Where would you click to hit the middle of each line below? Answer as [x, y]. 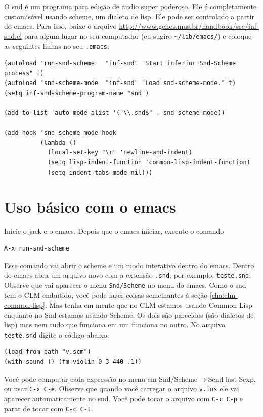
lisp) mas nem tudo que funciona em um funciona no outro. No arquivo [115, 325]
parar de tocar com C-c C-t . [49, 408]
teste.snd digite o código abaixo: [57, 334]
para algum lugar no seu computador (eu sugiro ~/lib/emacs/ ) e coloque [138, 36]
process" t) [24, 73]
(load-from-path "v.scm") [48, 352]
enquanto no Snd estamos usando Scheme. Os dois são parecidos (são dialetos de [129, 315]
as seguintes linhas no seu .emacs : [57, 46]
